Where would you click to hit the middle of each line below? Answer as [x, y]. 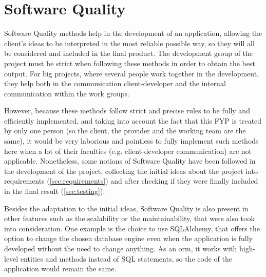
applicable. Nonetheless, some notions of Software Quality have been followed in [130, 161]
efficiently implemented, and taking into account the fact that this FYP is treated [133, 120]
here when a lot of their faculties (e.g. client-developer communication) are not [128, 151]
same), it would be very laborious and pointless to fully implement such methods [131, 141]
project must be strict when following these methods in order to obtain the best [130, 63]
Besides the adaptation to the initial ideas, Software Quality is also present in [126, 208]
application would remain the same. [60, 269]
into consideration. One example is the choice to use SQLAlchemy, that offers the [132, 228]
